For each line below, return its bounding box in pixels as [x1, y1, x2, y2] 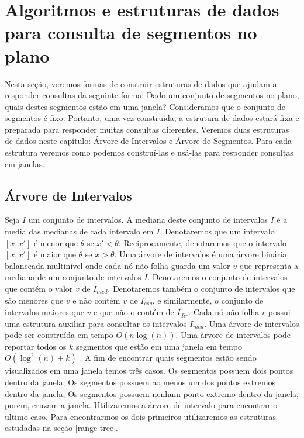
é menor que [33, 236, 78, 249]
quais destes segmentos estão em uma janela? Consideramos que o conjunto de [5, 100, 286, 112]
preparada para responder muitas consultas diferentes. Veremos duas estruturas [5, 123, 289, 135]
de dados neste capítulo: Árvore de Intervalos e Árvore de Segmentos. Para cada [5, 134, 292, 147]
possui [268, 306, 291, 318]
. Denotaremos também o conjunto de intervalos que [108, 282, 295, 295]
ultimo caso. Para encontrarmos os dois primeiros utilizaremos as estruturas [5, 410, 276, 422]
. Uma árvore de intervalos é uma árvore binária [114, 248, 287, 260]
